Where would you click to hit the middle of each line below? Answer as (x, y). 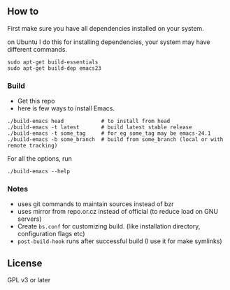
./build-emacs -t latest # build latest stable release (100, 128)
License (25, 263)
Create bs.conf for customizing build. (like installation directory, (109, 226)
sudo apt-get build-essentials (53, 62)
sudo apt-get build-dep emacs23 (54, 68)
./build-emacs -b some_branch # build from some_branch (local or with (115, 140)
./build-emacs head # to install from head (89, 122)
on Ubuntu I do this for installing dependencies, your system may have (109, 42)
